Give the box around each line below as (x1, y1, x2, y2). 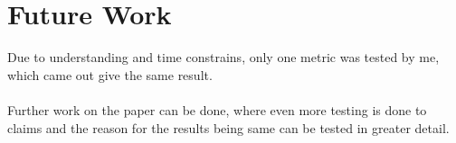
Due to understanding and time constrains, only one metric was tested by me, (7, 48, 440, 67)
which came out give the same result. (7, 65, 213, 84)
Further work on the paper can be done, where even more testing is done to (7, 100, 427, 119)
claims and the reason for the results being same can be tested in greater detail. (7, 118, 450, 137)
